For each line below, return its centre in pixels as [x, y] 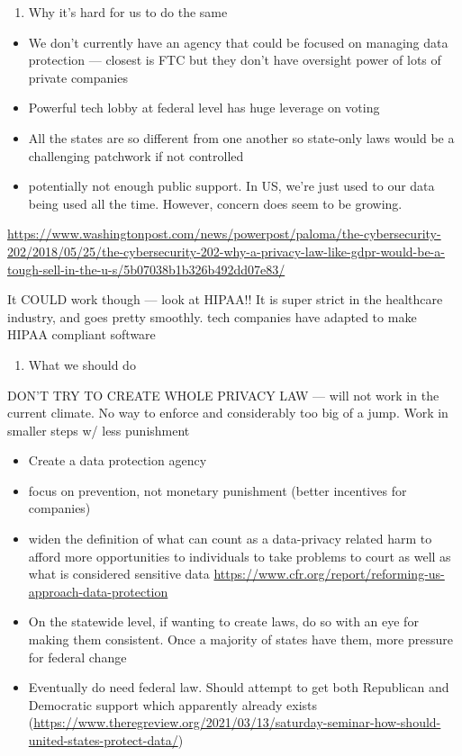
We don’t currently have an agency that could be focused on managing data [238, 42]
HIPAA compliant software [82, 334]
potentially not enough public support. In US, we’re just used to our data [231, 186]
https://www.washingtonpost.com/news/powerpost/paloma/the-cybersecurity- [224, 234]
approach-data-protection [98, 591]
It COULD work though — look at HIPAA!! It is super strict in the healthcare [225, 299]
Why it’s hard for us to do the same [128, 12]
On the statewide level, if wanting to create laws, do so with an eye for [223, 621]
